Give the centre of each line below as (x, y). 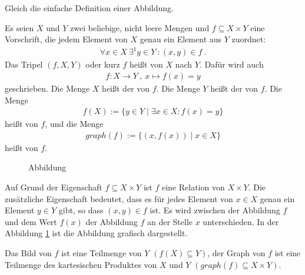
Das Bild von (28, 252)
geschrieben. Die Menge (47, 88)
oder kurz (103, 64)
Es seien (19, 27)
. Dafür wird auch (231, 64)
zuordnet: (249, 39)
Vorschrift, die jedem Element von (66, 39)
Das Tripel (24, 64)
